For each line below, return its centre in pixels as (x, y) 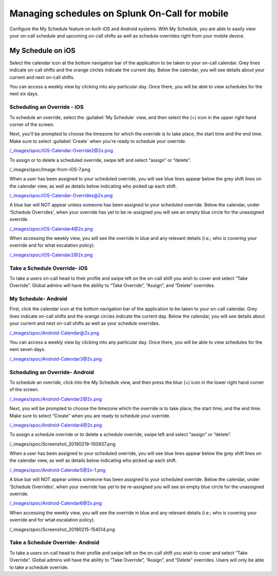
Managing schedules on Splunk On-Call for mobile (119, 13)
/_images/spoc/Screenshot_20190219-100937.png (62, 444)
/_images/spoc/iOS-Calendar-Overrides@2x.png (61, 196)
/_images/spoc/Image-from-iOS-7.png (50, 169)
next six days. (24, 94)
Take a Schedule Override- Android (54, 543)
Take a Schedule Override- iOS (49, 268)
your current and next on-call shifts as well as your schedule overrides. (85, 323)
